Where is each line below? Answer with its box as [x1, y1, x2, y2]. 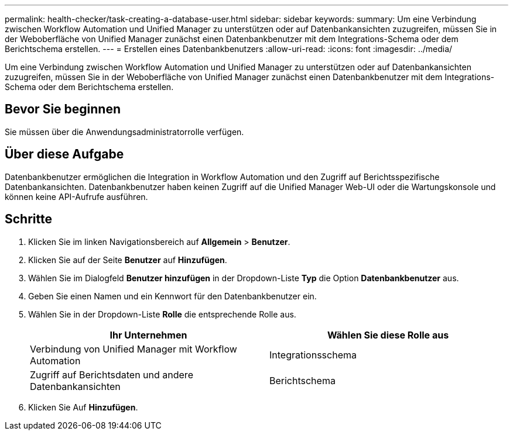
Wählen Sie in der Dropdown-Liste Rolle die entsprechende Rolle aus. [28, 309, 296, 319]
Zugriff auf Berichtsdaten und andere [30, 368, 193, 381]
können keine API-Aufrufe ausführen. [5, 191, 148, 202]
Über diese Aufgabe [5, 147, 124, 162]
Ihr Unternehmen [110, 329, 187, 341]
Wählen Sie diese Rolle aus [327, 329, 449, 341]
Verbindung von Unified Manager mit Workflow [30, 343, 237, 355]
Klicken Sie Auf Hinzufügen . [28, 402, 138, 412]
